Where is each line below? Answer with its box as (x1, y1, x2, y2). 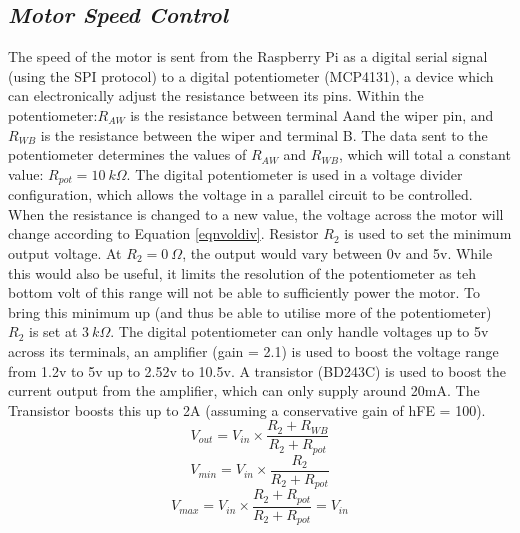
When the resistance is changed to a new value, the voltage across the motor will (8, 203, 504, 224)
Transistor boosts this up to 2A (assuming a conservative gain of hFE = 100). (8, 399, 486, 420)
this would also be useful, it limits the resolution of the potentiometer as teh (8, 262, 476, 283)
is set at (28, 321, 78, 342)
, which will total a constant (338, 144, 511, 165)
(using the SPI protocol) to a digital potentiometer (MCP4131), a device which (8, 65, 494, 86)
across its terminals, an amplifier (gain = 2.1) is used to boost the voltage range (8, 340, 499, 361)
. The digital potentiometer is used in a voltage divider (126, 163, 463, 184)
